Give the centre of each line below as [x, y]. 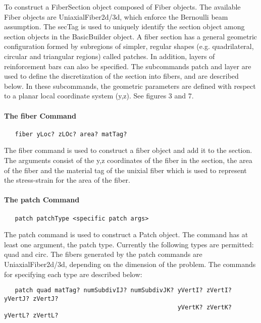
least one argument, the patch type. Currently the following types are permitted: [129, 244]
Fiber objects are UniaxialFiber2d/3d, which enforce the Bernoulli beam [116, 16]
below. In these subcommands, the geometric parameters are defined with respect [130, 86]
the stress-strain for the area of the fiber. [67, 180]
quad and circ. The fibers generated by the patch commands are [103, 254]
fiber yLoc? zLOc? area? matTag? [71, 134]
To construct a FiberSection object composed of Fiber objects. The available [122, 7]
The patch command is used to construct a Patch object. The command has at [126, 234]
